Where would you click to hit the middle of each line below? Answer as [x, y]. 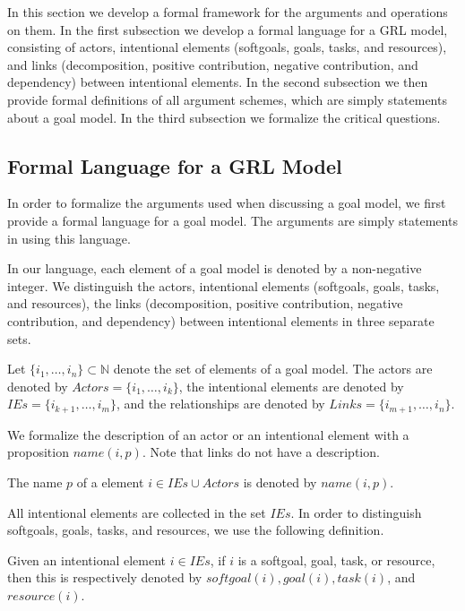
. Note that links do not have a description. [261, 452]
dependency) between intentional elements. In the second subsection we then [218, 82]
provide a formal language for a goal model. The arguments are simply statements [232, 220]
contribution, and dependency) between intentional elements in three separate [221, 320]
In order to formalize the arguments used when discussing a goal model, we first [227, 203]
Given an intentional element [87, 559]
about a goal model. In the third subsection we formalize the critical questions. [224, 117]
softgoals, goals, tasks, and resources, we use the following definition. [196, 530]
